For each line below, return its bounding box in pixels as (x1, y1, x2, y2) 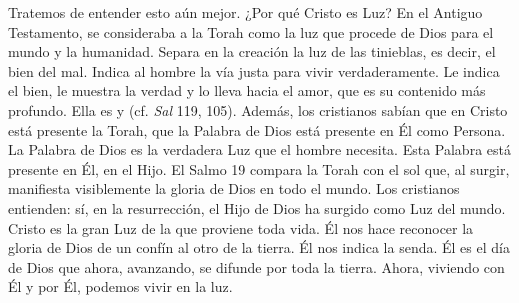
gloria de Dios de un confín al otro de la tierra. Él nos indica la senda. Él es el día (8, 237, 510, 258)
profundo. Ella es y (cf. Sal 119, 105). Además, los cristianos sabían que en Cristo (8, 99, 508, 120)
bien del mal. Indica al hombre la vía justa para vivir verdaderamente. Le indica (8, 60, 500, 81)
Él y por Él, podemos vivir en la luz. (8, 276, 233, 297)
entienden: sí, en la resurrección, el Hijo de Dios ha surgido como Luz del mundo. (8, 197, 506, 218)
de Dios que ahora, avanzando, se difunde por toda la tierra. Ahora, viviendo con (8, 256, 505, 277)
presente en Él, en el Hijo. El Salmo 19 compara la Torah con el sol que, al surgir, (8, 158, 510, 179)
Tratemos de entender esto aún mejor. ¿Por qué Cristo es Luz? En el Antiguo (8, 2, 483, 22)
